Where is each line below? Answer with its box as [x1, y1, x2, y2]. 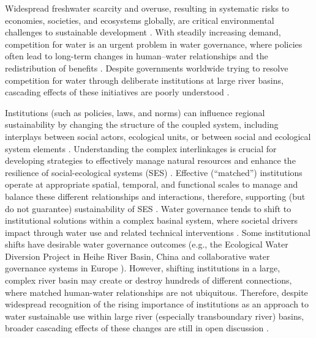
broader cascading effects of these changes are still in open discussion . [5, 321, 269, 334]
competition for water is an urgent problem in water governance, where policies [5, 37, 303, 50]
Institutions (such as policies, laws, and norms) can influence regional [5, 106, 265, 119]
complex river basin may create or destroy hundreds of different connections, [5, 274, 292, 287]
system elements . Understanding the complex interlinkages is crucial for [5, 142, 277, 155]
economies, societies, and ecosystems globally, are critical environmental [5, 13, 274, 26]
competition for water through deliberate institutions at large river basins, [5, 73, 284, 86]
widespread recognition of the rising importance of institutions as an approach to [5, 298, 309, 310]
